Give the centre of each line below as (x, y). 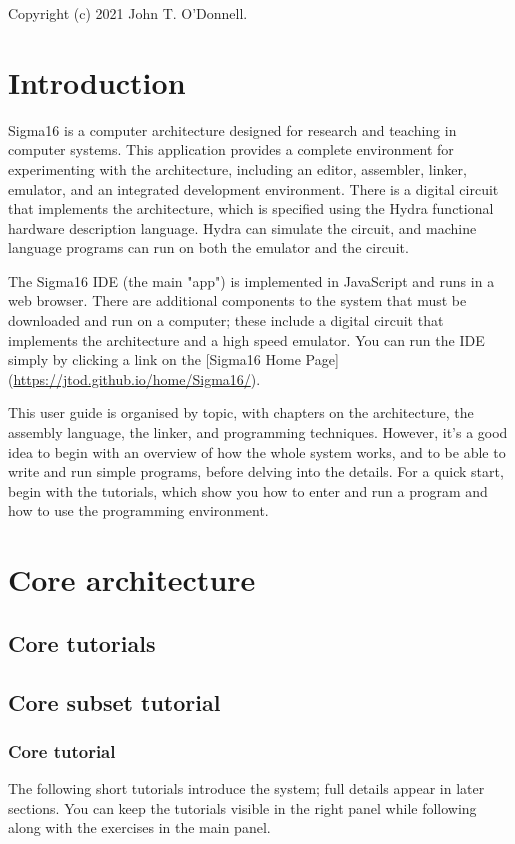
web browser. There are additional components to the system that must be (237, 300)
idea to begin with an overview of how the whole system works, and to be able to (257, 451)
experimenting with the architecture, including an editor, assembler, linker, (237, 168)
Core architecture (132, 579)
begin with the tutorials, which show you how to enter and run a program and (248, 490)
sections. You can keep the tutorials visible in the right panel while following (242, 807)
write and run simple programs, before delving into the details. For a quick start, (256, 471)
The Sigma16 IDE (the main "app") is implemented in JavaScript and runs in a (251, 280)
